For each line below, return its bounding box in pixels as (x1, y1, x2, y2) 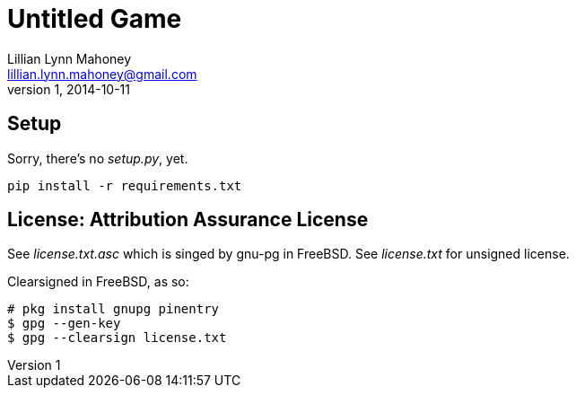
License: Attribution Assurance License (7, 208, 369, 232)
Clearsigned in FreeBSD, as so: (7, 274, 189, 290)
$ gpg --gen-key (7, 316, 121, 331)
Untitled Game (7, 4, 182, 34)
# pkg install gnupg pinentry (7, 302, 220, 317)
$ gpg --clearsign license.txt (7, 330, 227, 346)
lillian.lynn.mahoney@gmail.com (7, 66, 197, 82)
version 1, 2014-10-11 (7, 81, 130, 97)
